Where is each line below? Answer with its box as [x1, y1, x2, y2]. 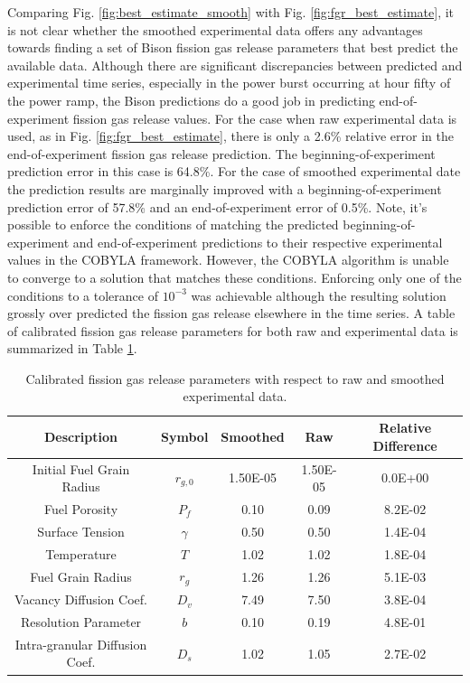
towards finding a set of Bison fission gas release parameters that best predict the [7, 38, 458, 57]
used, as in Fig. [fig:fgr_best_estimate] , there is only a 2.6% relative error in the [7, 126, 454, 145]
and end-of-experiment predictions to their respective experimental [72, 232, 443, 251]
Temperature [45, 544, 117, 563]
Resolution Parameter [20, 613, 142, 632]
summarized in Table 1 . [7, 339, 137, 358]
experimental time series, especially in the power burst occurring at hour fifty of [7, 73, 451, 92]
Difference [372, 435, 437, 454]
